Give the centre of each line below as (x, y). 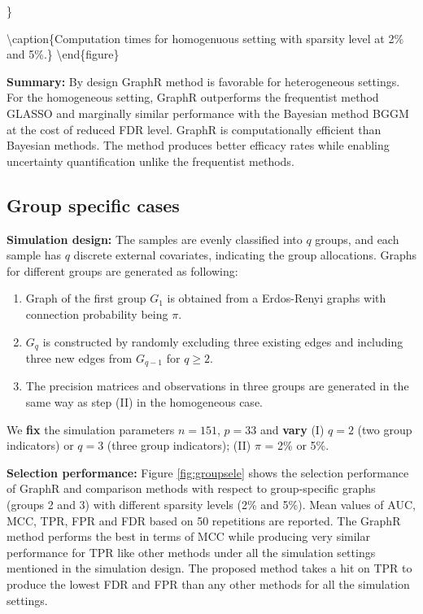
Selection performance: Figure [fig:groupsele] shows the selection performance (208, 472)
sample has (34, 255)
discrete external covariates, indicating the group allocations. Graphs (245, 255)
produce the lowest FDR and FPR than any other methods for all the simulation (208, 584)
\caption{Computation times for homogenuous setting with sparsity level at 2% (205, 38)
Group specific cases (93, 205)
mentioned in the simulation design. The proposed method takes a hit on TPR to (209, 568)
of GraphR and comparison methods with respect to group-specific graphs (191, 488)
